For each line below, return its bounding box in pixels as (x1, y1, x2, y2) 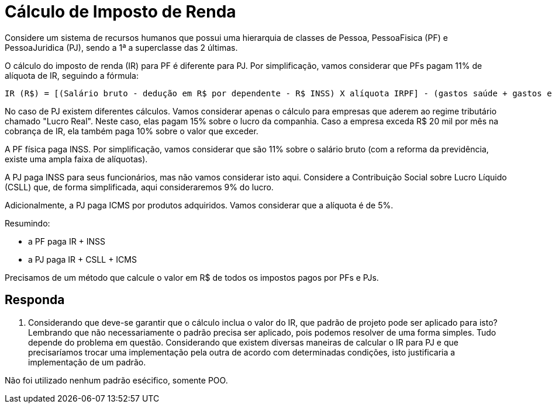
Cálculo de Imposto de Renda (5, 2, 236, 22)
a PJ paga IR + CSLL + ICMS (28, 254, 137, 264)
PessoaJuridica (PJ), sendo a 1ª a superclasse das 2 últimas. (5, 42, 238, 53)
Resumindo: (5, 218, 50, 228)
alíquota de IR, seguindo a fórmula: (5, 70, 139, 81)
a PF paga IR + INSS (28, 236, 106, 246)
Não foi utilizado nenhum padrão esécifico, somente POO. (5, 375, 228, 385)
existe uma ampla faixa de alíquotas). (5, 154, 148, 164)
